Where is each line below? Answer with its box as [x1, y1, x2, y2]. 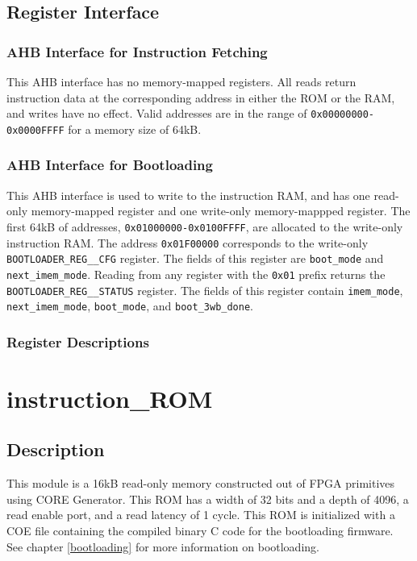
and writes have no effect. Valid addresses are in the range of [6, 105, 307, 122]
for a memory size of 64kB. [68, 120, 202, 137]
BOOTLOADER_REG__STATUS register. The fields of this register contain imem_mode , [6, 281, 403, 298]
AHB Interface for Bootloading [6, 155, 213, 175]
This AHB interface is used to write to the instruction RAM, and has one [6, 186, 370, 203]
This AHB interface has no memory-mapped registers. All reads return [6, 73, 357, 89]
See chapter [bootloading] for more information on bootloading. [6, 538, 319, 555]
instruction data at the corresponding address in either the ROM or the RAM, [6, 89, 395, 106]
